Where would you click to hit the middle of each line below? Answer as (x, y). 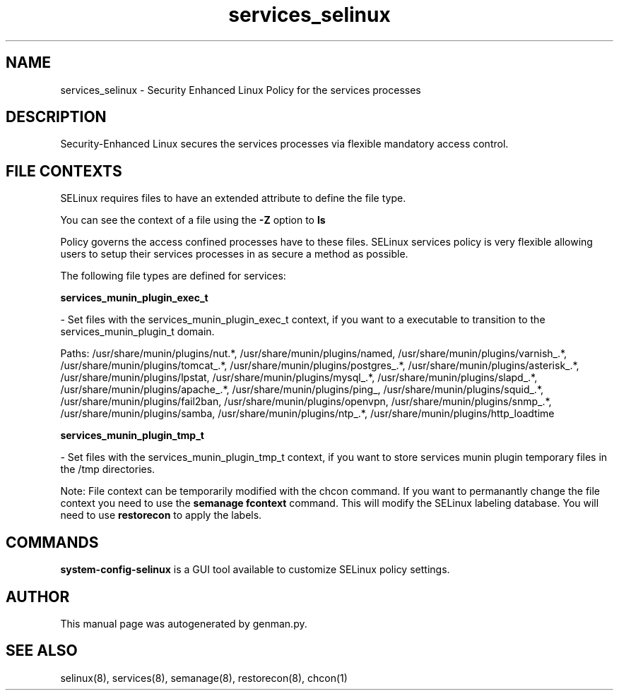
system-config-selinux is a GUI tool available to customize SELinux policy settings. (255, 570)
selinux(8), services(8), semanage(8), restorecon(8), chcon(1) (204, 678)
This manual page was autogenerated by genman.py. (184, 623)
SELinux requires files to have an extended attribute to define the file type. (233, 198)
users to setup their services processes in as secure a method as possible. (234, 254)
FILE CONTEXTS (64, 171)
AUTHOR (38, 596)
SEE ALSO (42, 651)
